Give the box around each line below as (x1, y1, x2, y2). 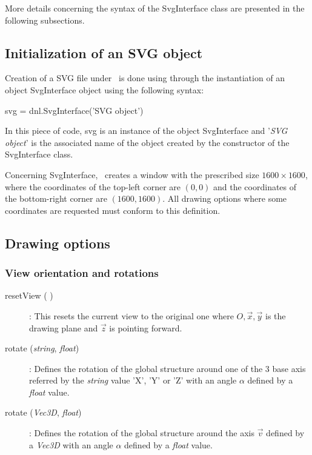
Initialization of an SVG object (5, 43, 203, 62)
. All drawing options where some (162, 192, 287, 205)
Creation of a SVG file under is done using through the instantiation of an (5, 71, 285, 84)
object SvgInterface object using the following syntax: (5, 83, 204, 96)
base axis (272, 362, 306, 374)
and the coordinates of (213, 180, 297, 193)
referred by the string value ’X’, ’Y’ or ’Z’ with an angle (29, 374, 237, 387)
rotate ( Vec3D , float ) (5, 406, 82, 419)
